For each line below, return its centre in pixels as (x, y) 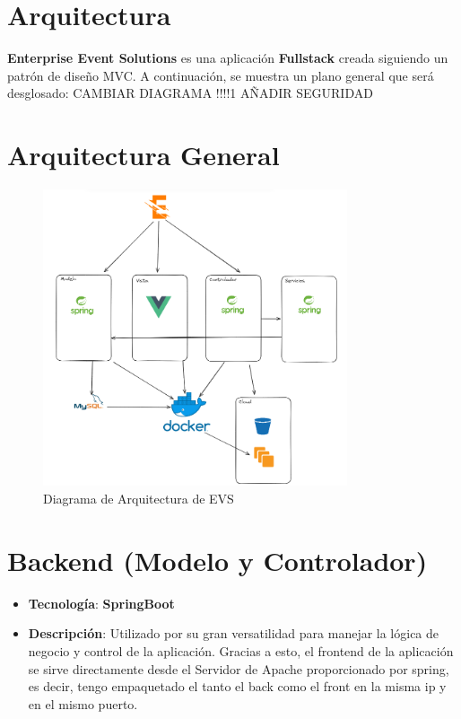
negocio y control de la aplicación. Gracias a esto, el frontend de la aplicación (241, 650)
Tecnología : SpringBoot (101, 603)
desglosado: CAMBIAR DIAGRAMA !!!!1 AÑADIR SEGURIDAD (190, 93)
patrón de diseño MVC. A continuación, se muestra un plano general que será (221, 75)
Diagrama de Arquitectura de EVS (139, 499)
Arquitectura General (144, 155)
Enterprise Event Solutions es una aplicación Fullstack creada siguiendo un (228, 58)
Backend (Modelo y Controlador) (217, 560)
